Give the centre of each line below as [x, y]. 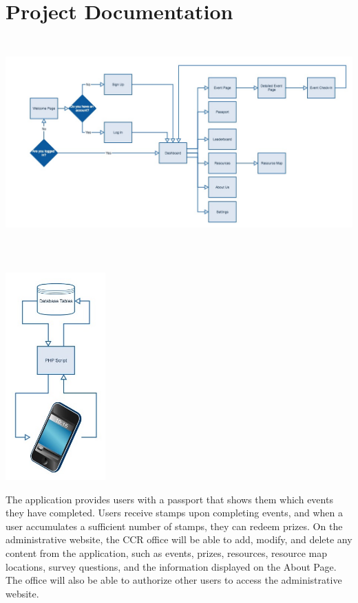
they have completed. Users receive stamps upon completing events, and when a [175, 513]
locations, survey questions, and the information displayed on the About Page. [171, 566]
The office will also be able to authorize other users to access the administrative [174, 580]
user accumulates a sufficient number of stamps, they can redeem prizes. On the [174, 526]
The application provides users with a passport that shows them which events [169, 499]
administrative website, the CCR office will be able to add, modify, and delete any [179, 539]
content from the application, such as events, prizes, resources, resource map [166, 553]
